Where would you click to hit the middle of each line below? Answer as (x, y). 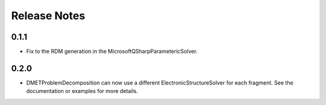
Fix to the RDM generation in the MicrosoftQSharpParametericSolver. (112, 52)
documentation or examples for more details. (82, 91)
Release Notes (48, 16)
